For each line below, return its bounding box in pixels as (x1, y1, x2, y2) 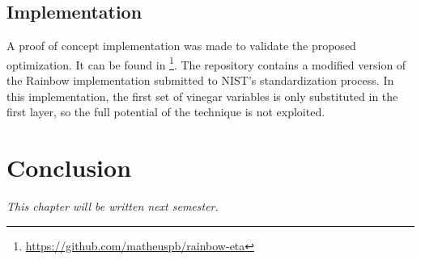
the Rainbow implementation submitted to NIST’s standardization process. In (6, 72, 394, 89)
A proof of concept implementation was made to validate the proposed (6, 37, 356, 54)
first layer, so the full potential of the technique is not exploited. (6, 103, 325, 120)
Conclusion (6, 151, 132, 184)
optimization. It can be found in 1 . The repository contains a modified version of (6, 53, 406, 73)
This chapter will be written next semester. (6, 197, 219, 214)
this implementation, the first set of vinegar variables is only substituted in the (6, 87, 398, 104)
